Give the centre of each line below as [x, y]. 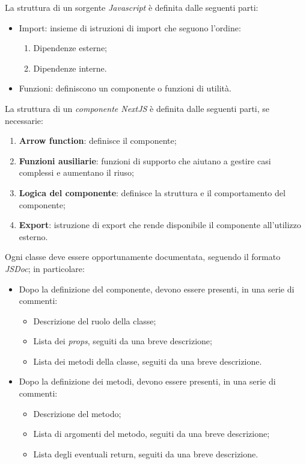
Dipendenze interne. [70, 68]
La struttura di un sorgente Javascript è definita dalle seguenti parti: [132, 7]
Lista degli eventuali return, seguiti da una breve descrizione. [146, 453]
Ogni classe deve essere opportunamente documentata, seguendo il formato [143, 257]
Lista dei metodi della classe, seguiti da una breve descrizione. [148, 361]
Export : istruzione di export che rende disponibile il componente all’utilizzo [160, 225]
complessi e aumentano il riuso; [76, 172]
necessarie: [24, 120]
